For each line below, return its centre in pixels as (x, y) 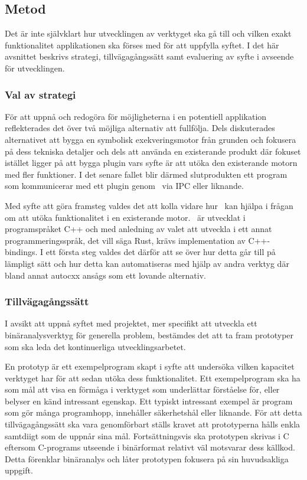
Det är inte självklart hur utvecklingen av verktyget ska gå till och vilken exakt (148, 33)
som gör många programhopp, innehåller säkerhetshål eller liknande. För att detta (153, 412)
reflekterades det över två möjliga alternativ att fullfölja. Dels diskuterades (140, 128)
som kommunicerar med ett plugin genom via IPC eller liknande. (124, 186)
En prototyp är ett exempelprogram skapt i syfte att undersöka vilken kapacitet (150, 366)
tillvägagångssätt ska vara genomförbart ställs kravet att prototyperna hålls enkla (153, 424)
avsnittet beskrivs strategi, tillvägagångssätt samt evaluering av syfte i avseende (149, 56)
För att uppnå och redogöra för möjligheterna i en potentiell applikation (136, 116)
